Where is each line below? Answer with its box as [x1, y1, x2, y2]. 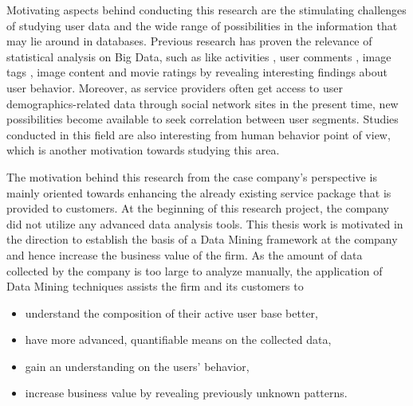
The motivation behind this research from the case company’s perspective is [6, 168, 377, 185]
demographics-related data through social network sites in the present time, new [6, 95, 399, 111]
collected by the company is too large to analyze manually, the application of [6, 262, 383, 279]
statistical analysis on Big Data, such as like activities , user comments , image [6, 48, 391, 64]
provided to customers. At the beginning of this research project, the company [6, 200, 390, 217]
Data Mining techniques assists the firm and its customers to [6, 278, 304, 295]
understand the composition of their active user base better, [25, 304, 318, 321]
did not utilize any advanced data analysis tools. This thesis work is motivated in [6, 215, 403, 232]
